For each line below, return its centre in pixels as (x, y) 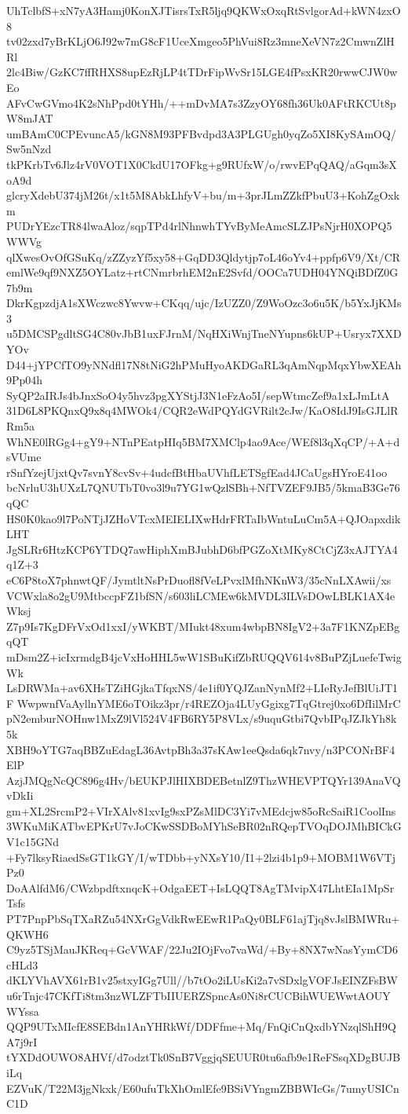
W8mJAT (30, 118)
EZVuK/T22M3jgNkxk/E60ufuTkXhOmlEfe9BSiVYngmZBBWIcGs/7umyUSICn (203, 1088)
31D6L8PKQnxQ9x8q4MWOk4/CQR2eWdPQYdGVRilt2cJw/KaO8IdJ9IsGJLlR (202, 410)
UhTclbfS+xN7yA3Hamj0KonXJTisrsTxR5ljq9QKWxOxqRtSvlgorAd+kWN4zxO (204, 10)
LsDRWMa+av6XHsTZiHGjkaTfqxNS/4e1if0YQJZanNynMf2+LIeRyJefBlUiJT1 (202, 688)
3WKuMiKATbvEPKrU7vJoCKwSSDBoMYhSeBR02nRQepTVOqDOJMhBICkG (204, 826)
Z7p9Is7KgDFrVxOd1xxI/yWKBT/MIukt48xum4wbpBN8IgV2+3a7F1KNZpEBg (203, 626)
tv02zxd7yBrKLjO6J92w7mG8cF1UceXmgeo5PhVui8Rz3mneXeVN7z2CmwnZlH (200, 41)
